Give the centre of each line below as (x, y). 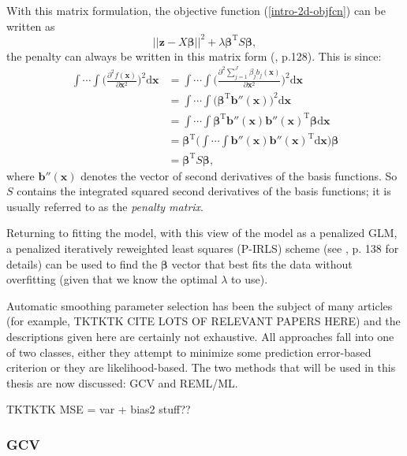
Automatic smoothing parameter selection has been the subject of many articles (200, 305)
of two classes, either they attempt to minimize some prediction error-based (189, 352)
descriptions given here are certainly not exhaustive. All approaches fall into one (200, 336)
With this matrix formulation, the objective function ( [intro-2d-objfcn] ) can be (196, 10)
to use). (250, 279)
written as (31, 26)
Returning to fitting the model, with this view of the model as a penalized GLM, (202, 233)
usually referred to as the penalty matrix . (105, 206)
